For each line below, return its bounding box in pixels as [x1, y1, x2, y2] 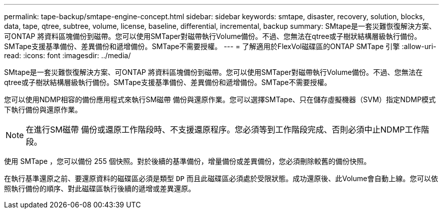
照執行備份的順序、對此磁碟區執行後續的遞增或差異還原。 [4, 184, 195, 193]
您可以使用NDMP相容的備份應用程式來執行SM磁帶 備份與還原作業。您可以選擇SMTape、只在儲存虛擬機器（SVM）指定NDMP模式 [4, 95, 436, 104]
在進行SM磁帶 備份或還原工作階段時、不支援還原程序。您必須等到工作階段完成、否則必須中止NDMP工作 [26, 124, 421, 135]
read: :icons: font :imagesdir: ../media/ [4, 51, 131, 60]
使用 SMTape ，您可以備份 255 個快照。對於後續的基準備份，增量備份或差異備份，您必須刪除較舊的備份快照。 [4, 157, 371, 165]
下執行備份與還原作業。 [4, 105, 82, 114]
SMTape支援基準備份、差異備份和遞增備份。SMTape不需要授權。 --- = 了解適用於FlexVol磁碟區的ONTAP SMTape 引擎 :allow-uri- [4, 42, 436, 51]
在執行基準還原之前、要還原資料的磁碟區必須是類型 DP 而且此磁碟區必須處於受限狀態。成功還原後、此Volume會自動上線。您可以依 [4, 174, 438, 183]
